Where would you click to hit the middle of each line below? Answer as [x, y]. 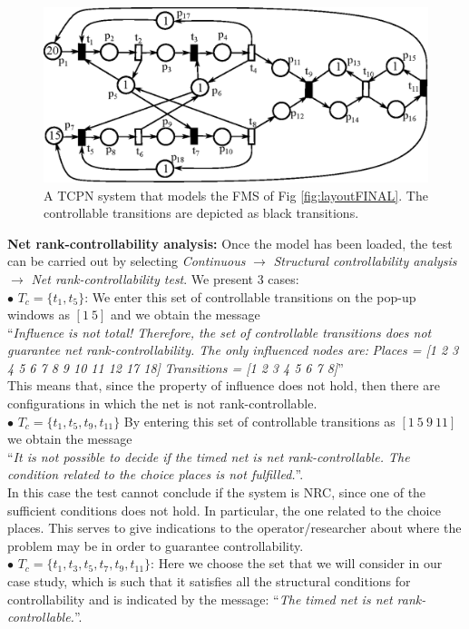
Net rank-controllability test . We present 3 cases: [165, 278]
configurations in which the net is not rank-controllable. [162, 403]
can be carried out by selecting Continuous [127, 261]
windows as [39, 314]
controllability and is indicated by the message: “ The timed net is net [200, 599]
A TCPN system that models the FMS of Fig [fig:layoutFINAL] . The [236, 195]
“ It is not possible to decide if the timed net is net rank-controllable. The [209, 456]
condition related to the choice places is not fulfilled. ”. [156, 474]
